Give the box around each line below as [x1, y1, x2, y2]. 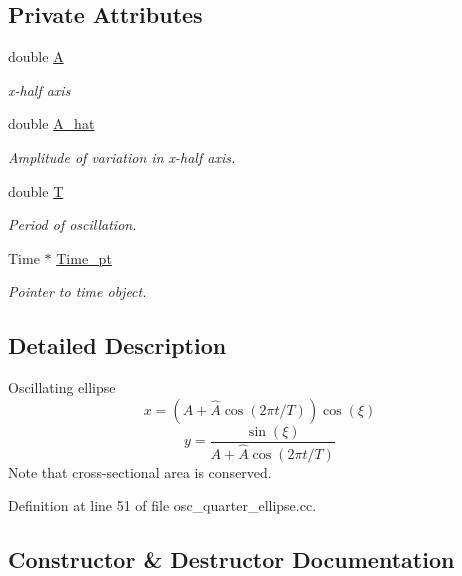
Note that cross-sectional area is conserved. [8, 461, 272, 482]
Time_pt [56, 247, 112, 268]
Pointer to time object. [8, 281, 147, 302]
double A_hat [8, 113, 95, 134]
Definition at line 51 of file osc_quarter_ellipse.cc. [8, 495, 317, 516]
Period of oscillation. [8, 214, 137, 235]
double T [8, 180, 64, 201]
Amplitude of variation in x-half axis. [8, 146, 236, 167]
